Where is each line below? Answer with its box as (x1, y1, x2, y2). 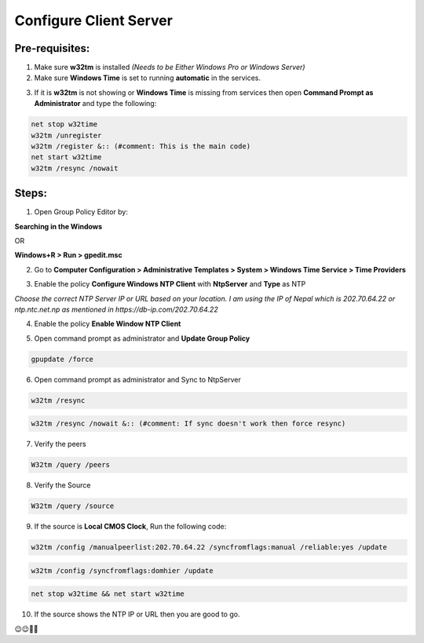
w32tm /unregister (31, 130, 102, 140)
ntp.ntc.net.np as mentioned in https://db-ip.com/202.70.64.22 (14, 305, 219, 314)
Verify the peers (34, 440, 86, 449)
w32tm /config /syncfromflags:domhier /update (31, 566, 214, 575)
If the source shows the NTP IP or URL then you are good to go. (34, 609, 240, 619)
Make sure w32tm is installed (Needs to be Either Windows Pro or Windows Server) (34, 63, 305, 72)
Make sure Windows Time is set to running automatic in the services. (34, 73, 261, 82)
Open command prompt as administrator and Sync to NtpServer (34, 374, 241, 384)
